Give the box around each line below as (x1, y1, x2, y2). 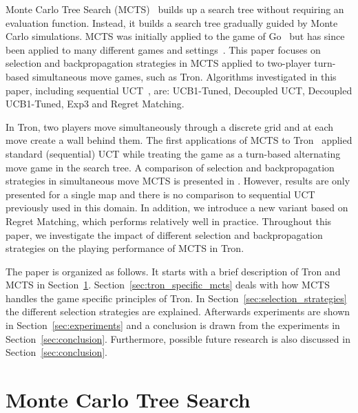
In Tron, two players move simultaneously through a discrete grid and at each (6, 119, 334, 134)
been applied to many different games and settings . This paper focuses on (6, 42, 321, 56)
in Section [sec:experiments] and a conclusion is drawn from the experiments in (6, 318, 340, 332)
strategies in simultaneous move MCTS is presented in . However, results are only (6, 173, 350, 188)
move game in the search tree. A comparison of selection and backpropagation (6, 160, 335, 174)
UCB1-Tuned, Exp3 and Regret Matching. (6, 96, 185, 111)
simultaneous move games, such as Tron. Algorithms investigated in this (32, 69, 337, 83)
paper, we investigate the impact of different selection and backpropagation (6, 227, 323, 242)
